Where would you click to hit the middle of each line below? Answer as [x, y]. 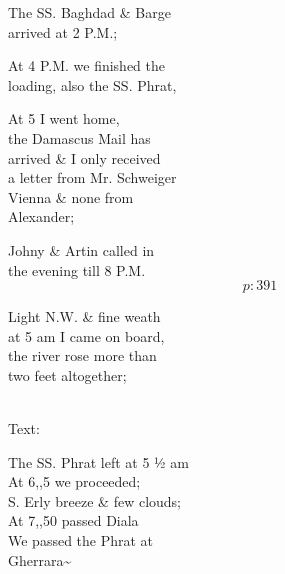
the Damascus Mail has [79, 137]
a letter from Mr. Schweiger [92, 177]
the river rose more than [82, 355]
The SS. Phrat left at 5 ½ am [98, 461]
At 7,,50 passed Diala [73, 520]
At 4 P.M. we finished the [86, 65]
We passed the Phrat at [81, 540]
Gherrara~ [40, 559]
